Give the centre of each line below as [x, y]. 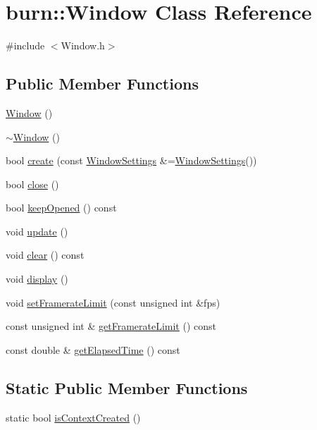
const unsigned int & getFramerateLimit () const [111, 326]
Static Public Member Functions [127, 387]
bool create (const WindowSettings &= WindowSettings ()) [131, 160]
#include [25, 45]
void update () [37, 231]
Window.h [83, 45]
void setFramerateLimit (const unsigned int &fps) [113, 302]
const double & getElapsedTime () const [93, 349]
